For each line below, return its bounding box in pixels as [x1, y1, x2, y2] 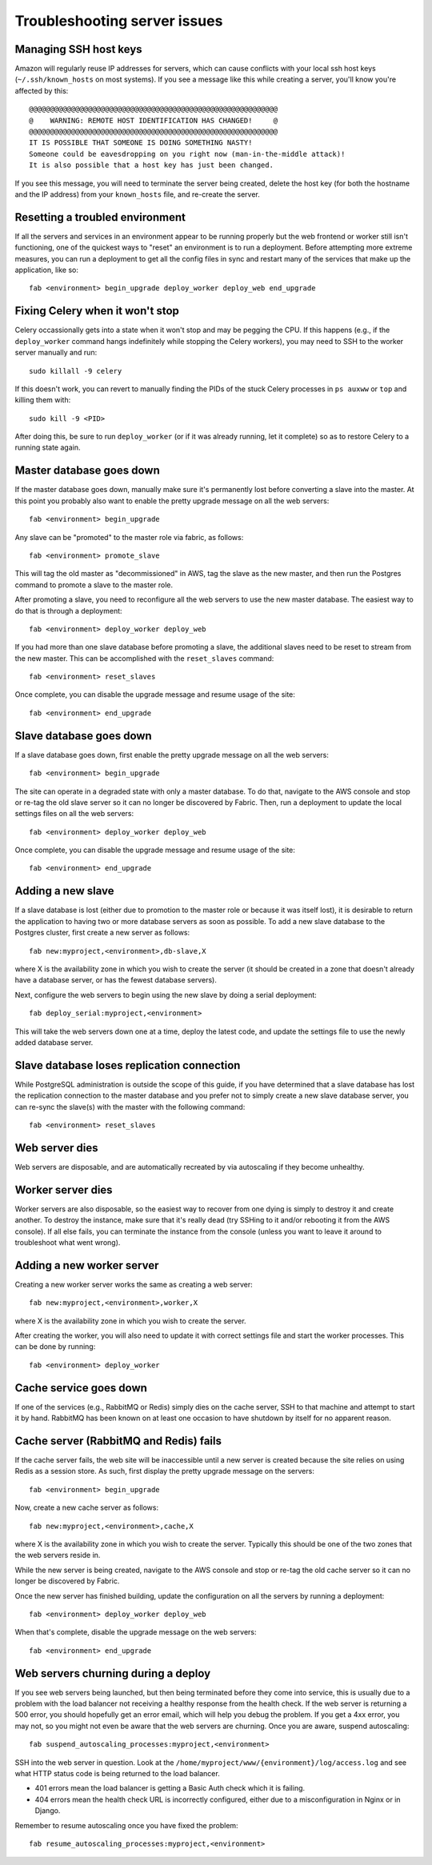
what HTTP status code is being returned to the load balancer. [14, 1768, 220, 1778]
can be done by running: [14, 1342, 96, 1351]
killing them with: [14, 395, 71, 405]
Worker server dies [14, 1183, 113, 1196]
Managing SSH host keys [14, 42, 143, 56]
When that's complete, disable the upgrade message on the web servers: [14, 1627, 257, 1637]
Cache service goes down [14, 1381, 148, 1395]
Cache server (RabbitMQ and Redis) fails [14, 1434, 222, 1447]
